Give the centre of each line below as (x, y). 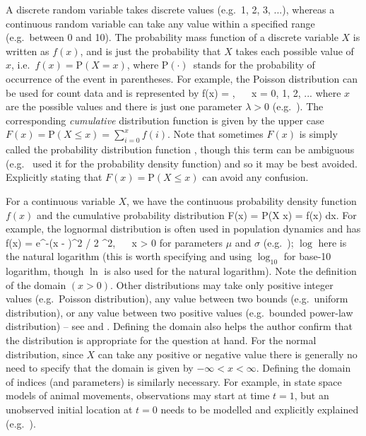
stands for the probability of (254, 65)
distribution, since (45, 354)
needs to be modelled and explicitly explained (260, 410)
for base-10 (307, 256)
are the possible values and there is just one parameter (124, 106)
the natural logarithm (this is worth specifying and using (129, 256)
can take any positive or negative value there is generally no (228, 354)
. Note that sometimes (215, 134)
